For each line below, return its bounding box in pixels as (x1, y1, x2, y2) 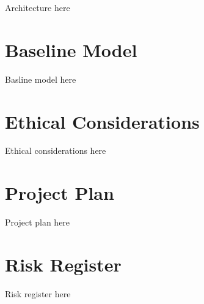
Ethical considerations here (5, 144, 106, 157)
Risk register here (5, 287, 71, 300)
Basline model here (5, 72, 76, 85)
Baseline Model (5, 37, 137, 62)
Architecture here (5, 1, 70, 13)
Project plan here (5, 216, 70, 229)
